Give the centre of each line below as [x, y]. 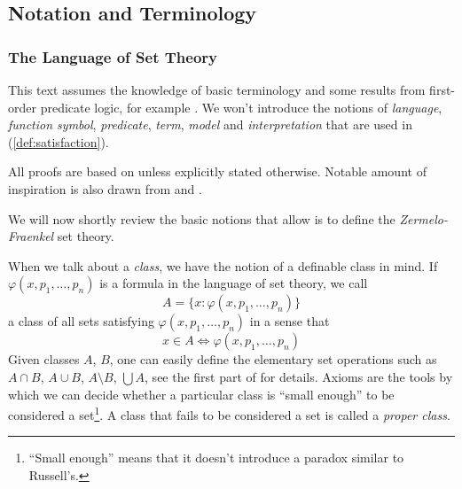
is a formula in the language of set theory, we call [234, 283]
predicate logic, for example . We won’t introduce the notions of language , [241, 107]
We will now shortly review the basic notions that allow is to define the [202, 218]
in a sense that [290, 321]
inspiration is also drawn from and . [105, 188]
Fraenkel [31, 236]
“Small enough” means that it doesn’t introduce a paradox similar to [216, 458]
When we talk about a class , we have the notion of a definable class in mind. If [223, 265]
